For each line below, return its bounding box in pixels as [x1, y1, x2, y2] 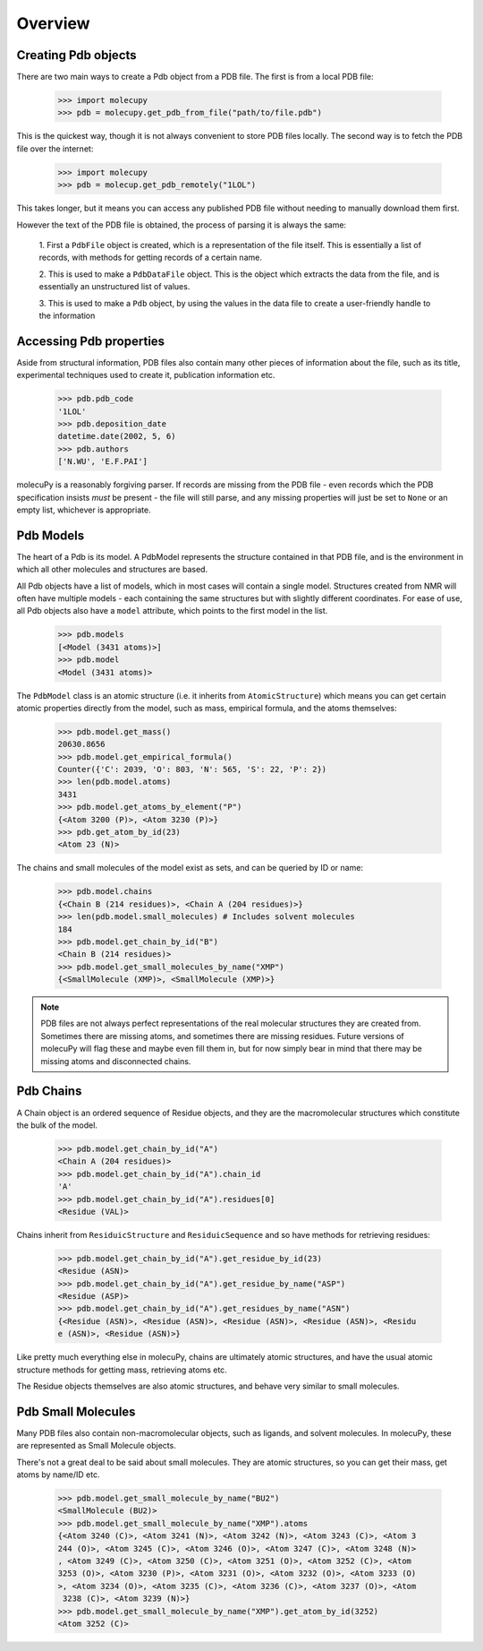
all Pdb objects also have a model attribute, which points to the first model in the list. [16, 606, 328, 616]
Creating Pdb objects [16, 47, 138, 63]
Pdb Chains [16, 1084, 82, 1099]
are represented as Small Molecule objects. [16, 1440, 176, 1451]
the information [38, 310, 96, 321]
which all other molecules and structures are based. [16, 564, 208, 575]
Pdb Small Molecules [16, 1404, 136, 1419]
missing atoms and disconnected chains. [40, 1055, 191, 1066]
